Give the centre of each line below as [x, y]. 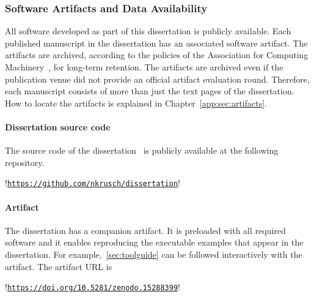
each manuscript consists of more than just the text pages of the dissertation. [150, 91]
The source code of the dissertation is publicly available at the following [142, 150]
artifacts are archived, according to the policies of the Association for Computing [157, 55]
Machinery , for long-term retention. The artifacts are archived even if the [144, 67]
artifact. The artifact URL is [59, 266]
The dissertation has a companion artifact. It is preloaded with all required [145, 230]
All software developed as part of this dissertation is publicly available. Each [148, 31]
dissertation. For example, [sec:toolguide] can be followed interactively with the [154, 254]
